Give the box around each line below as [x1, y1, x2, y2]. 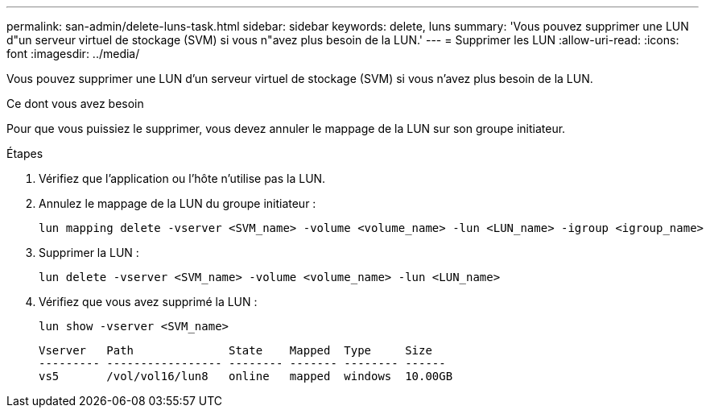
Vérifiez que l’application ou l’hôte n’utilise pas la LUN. [39, 172, 326, 185]
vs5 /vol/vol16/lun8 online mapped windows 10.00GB [39, 370, 453, 383]
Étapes [6, 147, 43, 160]
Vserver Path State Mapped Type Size [39, 344, 432, 357]
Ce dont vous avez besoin [6, 97, 144, 110]
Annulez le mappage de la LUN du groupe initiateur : [39, 197, 316, 210]
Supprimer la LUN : [39, 246, 139, 259]
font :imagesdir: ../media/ [6, 47, 140, 60]
